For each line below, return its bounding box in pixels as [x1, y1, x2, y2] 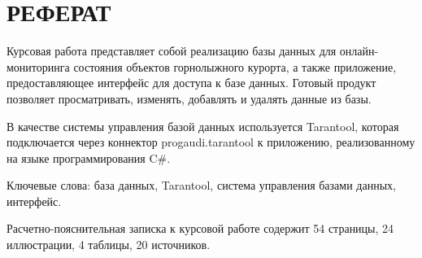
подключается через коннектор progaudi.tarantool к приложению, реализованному [7, 133, 415, 151]
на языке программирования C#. [7, 149, 171, 166]
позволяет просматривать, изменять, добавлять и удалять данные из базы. [7, 90, 372, 107]
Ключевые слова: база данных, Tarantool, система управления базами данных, [7, 177, 396, 194]
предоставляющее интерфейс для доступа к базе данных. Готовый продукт [7, 74, 376, 91]
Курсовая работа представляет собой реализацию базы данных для [7, 42, 337, 59]
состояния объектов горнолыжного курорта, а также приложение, [73, 58, 397, 75]
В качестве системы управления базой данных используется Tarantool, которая [7, 117, 399, 134]
